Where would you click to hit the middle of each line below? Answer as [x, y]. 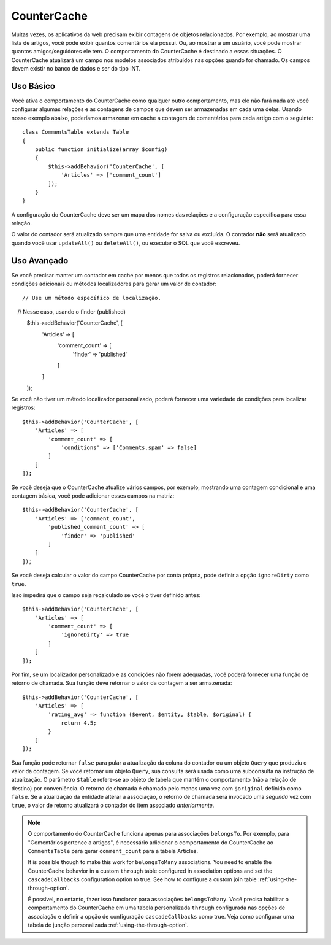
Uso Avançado [40, 260]
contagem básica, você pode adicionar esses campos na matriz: [93, 496]
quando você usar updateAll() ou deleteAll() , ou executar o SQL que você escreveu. [126, 243]
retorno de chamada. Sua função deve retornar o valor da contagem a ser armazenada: [122, 683]
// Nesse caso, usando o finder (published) [71, 311]
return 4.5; [79, 723]
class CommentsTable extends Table [76, 132]
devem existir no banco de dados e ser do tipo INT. [76, 69]
